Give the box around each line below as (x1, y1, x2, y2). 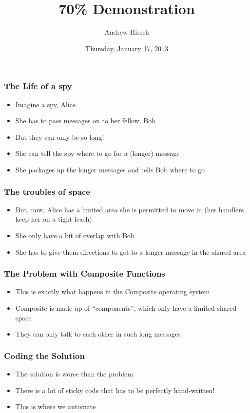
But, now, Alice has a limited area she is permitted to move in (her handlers (15, 204, 244, 214)
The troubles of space (4, 185, 90, 197)
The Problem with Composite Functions (4, 267, 165, 280)
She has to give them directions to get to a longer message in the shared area (15, 246, 246, 257)
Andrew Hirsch (104, 27, 149, 37)
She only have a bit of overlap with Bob (15, 230, 135, 240)
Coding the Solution (4, 349, 85, 361)
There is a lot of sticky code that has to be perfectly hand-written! (15, 385, 215, 395)
